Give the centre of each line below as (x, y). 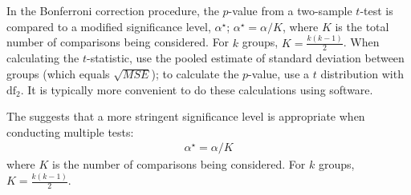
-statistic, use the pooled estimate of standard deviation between (245, 58)
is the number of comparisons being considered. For (179, 164)
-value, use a (279, 73)
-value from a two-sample (290, 10)
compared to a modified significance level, (109, 26)
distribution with (362, 73)
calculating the (43, 58)
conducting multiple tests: (70, 131)
